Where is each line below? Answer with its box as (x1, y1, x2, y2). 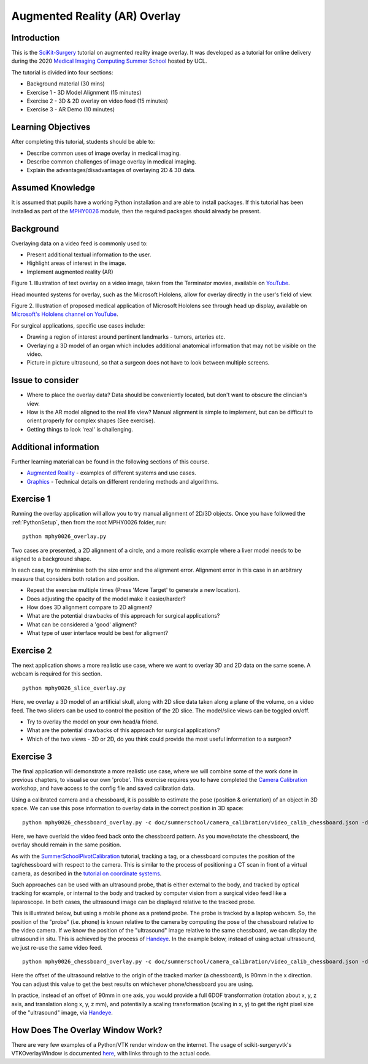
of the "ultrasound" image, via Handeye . (11, 1009, 113, 1017)
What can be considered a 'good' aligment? (26, 621, 137, 628)
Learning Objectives (11, 122, 91, 132)
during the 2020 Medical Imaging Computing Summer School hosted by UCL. (11, 57, 207, 65)
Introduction (11, 33, 60, 43)
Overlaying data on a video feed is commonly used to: (11, 240, 148, 247)
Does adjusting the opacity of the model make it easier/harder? (26, 595, 186, 602)
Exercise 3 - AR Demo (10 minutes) (26, 106, 115, 113)
